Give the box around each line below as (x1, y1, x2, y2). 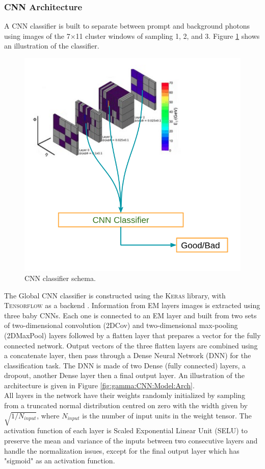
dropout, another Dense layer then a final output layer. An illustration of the (4, 370, 245, 381)
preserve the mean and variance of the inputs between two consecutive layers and (4, 435, 258, 446)
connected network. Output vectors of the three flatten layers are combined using (4, 340, 258, 350)
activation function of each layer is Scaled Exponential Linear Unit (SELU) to (4, 425, 248, 436)
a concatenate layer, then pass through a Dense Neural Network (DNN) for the (4, 350, 251, 361)
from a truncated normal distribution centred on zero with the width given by (4, 400, 248, 411)
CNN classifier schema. (24, 272, 96, 283)
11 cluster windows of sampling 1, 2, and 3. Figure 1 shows (75, 30, 260, 41)
